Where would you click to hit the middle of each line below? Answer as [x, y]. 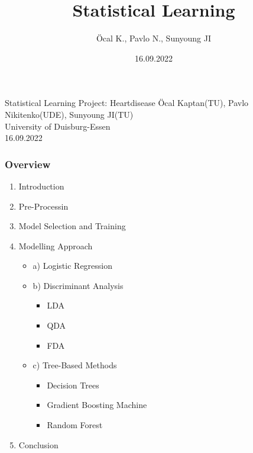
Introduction [41, 186]
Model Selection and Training [72, 226]
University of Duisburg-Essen [58, 126]
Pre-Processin [43, 206]
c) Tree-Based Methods [75, 365]
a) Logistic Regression [73, 266]
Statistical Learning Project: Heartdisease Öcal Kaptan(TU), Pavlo [127, 103]
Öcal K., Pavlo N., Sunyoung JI [154, 38]
